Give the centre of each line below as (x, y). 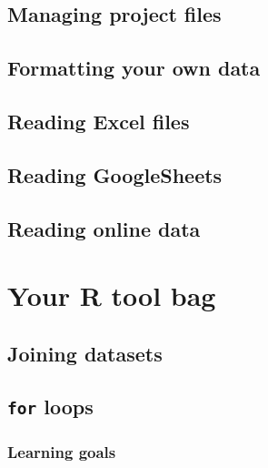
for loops (50, 407)
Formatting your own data (134, 68)
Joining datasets (85, 353)
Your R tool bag (112, 295)
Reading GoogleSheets (115, 174)
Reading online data (104, 228)
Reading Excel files (99, 121)
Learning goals (62, 452)
